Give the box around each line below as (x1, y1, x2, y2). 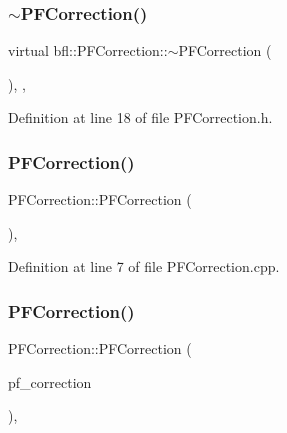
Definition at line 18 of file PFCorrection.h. (8, 107, 273, 128)
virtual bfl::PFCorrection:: (8, 40, 168, 61)
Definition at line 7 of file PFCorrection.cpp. (8, 256, 280, 277)
